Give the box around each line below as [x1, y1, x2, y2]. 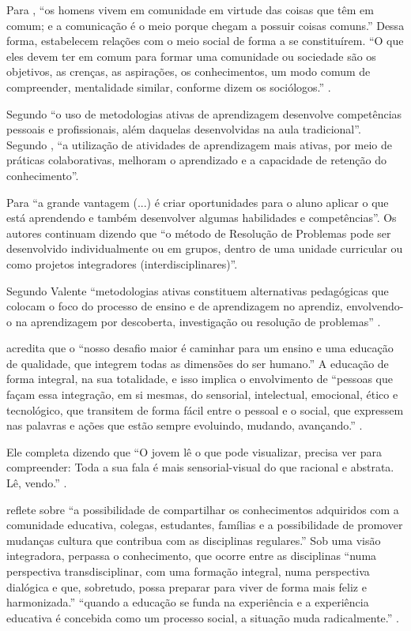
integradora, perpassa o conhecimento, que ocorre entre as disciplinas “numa [6, 547, 377, 564]
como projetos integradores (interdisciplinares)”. [6, 255, 238, 272]
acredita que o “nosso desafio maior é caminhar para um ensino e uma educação [6, 340, 394, 356]
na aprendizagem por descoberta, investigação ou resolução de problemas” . [15, 313, 381, 329]
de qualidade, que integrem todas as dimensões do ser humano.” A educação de [6, 355, 389, 371]
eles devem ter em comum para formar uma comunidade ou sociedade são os [6, 47, 376, 64]
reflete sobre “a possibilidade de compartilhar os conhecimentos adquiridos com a [6, 501, 399, 517]
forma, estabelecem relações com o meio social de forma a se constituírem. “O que [6, 32, 404, 49]
